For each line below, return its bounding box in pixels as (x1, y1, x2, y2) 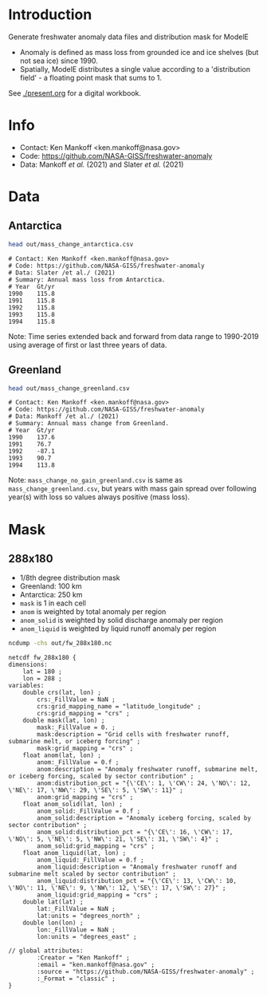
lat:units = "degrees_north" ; (37, 912, 141, 920)
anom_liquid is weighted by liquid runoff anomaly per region (19, 624, 217, 633)
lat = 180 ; (22, 668, 62, 676)
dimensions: (8, 660, 48, 669)
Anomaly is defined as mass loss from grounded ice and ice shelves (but (19, 47, 259, 57)
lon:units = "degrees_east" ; (37, 933, 137, 941)
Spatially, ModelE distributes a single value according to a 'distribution (19, 64, 251, 73)
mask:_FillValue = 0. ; (37, 723, 116, 731)
